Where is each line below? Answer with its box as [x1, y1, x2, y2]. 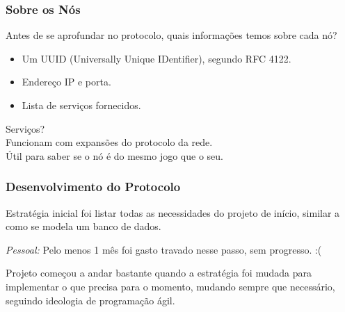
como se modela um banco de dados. [6, 219, 161, 233]
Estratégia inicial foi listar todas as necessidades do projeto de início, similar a [6, 205, 340, 220]
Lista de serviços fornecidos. [22, 98, 141, 112]
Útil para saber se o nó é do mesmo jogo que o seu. [6, 148, 223, 163]
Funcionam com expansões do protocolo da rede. [6, 135, 213, 149]
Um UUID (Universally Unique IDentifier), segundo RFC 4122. [22, 51, 291, 65]
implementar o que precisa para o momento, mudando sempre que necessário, [6, 279, 335, 293]
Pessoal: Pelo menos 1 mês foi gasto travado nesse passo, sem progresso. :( [6, 242, 322, 256]
